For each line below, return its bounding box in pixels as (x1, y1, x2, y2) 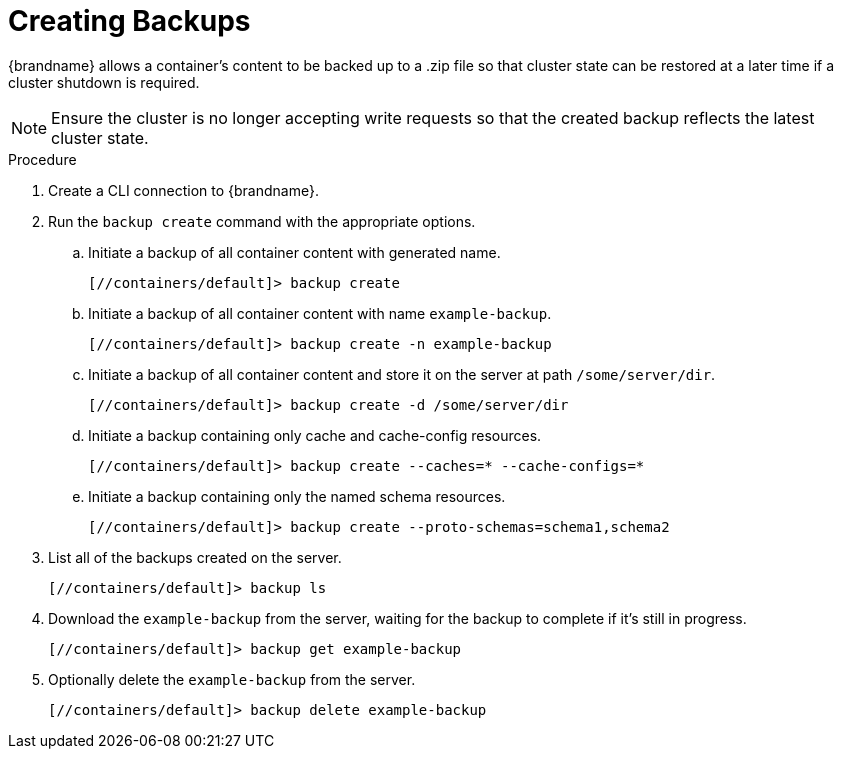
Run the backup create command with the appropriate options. (48, 212, 476, 230)
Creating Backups (8, 4, 251, 38)
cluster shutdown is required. (8, 73, 200, 91)
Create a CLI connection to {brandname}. (48, 181, 319, 199)
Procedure (8, 150, 77, 168)
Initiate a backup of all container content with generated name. (88, 243, 501, 261)
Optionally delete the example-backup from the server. (48, 670, 416, 688)
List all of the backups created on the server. (48, 548, 342, 566)
